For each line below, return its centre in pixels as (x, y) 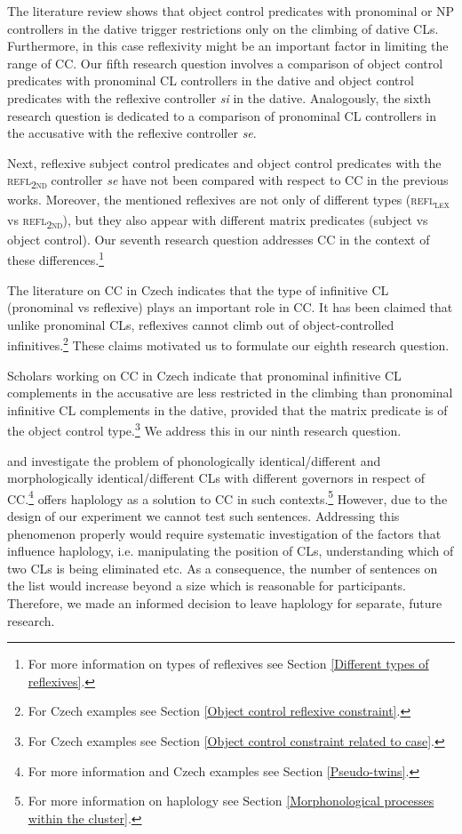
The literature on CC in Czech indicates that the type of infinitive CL (198, 289)
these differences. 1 (56, 258)
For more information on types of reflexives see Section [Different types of (228, 664)
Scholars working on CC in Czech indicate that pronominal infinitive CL (204, 375)
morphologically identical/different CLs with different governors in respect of (216, 478)
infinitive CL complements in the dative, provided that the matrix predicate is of (227, 409)
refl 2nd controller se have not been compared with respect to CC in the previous (228, 181)
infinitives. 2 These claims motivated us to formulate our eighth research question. (228, 344)
